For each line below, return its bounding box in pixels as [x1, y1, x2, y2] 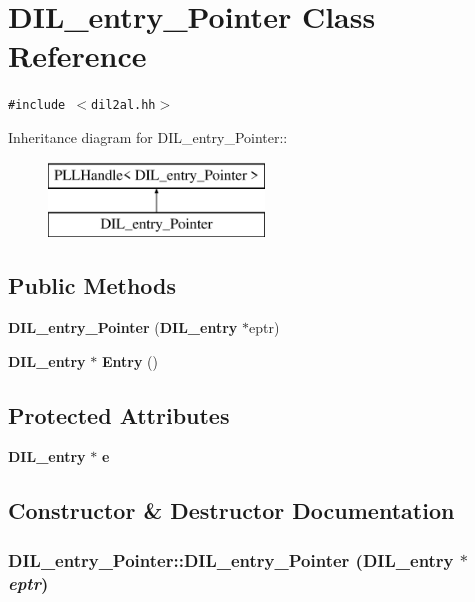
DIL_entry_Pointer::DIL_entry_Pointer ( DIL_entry [8, 547, 454, 572]
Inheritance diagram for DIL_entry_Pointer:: [8, 126, 288, 147]
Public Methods [8, 270, 177, 301]
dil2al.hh [91, 98, 156, 113]
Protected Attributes [8, 399, 230, 430]
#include [8, 98, 66, 113]
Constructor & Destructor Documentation [8, 495, 455, 526]
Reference [8, 35, 147, 76]
